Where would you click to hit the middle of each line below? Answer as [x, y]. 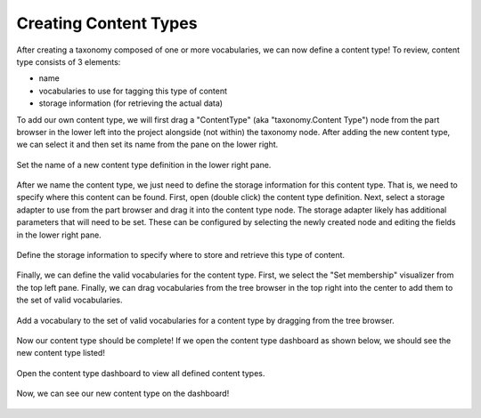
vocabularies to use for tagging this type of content [133, 91]
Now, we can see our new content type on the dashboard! [123, 394]
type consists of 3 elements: [69, 61]
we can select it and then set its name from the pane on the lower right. [147, 145]
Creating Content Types [107, 23]
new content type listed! [61, 353]
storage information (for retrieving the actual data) [130, 103]
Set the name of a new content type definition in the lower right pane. [144, 165]
